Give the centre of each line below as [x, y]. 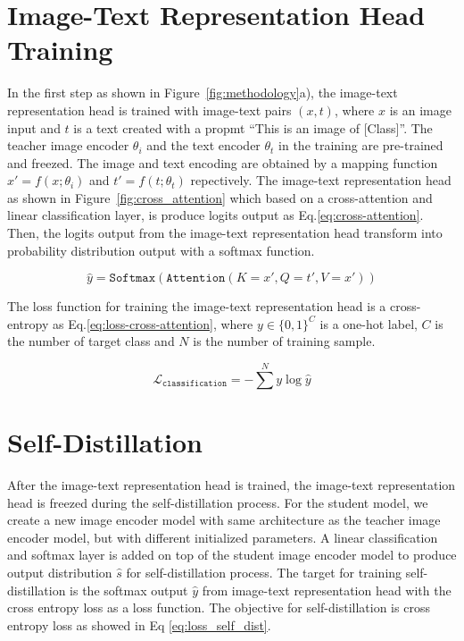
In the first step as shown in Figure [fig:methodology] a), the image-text [203, 93]
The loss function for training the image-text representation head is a [197, 306]
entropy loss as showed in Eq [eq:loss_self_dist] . [139, 624]
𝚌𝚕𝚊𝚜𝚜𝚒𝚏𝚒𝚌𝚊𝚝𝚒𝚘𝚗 [195, 384]
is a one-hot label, [369, 323]
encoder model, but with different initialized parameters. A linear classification [223, 537]
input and [34, 127]
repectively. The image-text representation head [321, 180]
